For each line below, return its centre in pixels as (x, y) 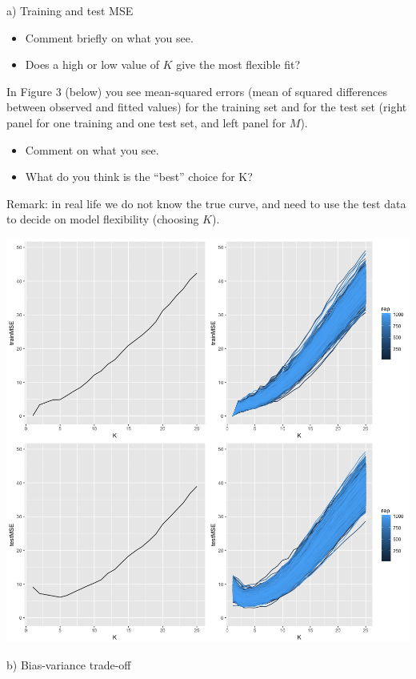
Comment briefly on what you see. (109, 37)
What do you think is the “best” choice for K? (139, 177)
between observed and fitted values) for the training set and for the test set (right (207, 107)
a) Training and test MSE (70, 10)
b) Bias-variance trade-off (69, 664)
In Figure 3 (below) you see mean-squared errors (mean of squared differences (197, 91)
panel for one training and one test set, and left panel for (146, 122)
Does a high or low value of (92, 64)
